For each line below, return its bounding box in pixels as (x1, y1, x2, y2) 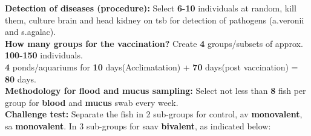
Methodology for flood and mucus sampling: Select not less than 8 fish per (5, 84, 306, 97)
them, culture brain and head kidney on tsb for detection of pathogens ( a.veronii (5, 13, 304, 26)
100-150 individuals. (5, 49, 83, 61)
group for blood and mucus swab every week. (5, 96, 178, 108)
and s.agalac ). (5, 25, 56, 38)
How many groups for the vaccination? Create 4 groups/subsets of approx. (5, 37, 303, 49)
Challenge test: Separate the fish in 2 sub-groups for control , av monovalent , (5, 108, 303, 120)
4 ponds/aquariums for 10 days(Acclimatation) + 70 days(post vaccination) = (5, 60, 298, 73)
